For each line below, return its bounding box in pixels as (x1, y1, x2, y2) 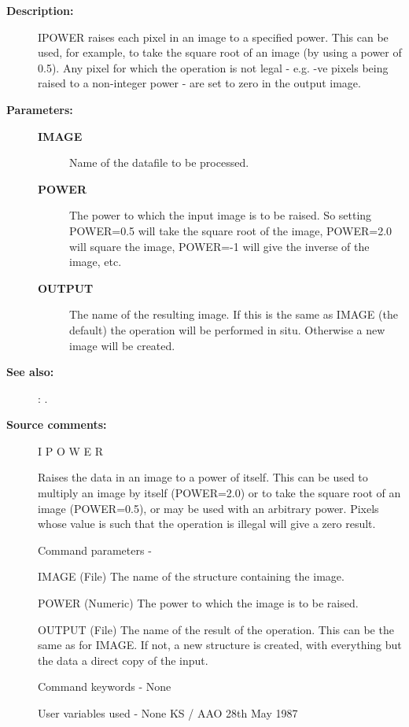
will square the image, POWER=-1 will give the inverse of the (69, 238, 370, 254)
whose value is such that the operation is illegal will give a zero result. (38, 515, 376, 532)
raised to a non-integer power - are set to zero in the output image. (38, 75, 361, 91)
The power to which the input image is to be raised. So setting (69, 207, 372, 223)
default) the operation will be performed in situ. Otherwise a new (69, 321, 385, 338)
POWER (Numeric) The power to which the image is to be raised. (38, 595, 359, 611)
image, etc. (69, 253, 122, 270)
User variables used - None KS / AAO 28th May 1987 (38, 705, 298, 721)
